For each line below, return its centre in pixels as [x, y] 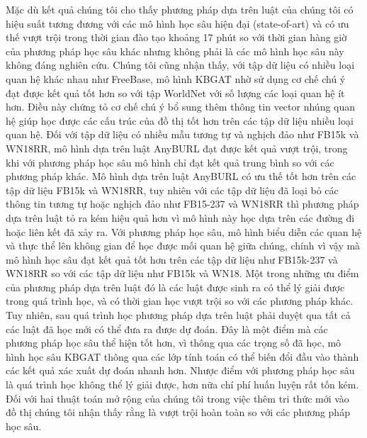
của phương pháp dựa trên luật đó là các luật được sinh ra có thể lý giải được [175, 287]
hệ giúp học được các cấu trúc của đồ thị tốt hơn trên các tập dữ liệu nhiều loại [180, 120]
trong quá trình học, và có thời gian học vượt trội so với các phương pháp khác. [180, 301]
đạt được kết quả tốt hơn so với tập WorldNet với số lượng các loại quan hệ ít [175, 92]
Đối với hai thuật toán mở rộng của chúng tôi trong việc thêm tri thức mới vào [177, 398]
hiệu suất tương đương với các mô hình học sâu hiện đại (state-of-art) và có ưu [177, 23]
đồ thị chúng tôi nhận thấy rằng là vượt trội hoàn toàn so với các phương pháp [178, 412]
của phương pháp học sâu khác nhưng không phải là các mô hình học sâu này [175, 51]
